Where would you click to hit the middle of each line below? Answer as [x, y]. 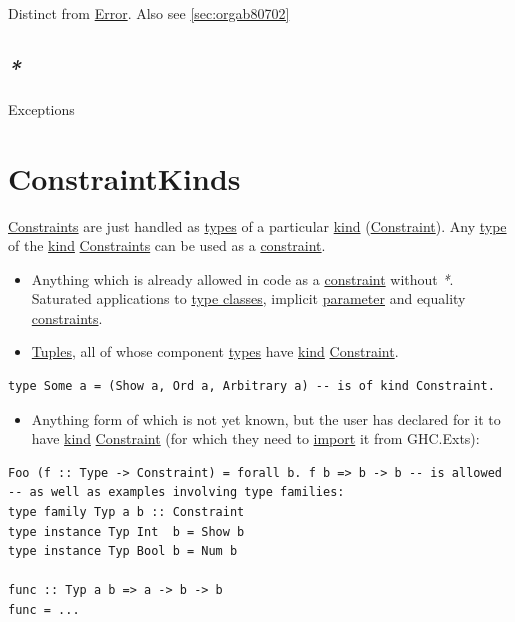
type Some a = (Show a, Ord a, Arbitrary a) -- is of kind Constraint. [251, 386]
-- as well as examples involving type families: [176, 492]
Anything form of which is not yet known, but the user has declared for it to [266, 418]
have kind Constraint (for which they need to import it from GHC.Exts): [255, 438]
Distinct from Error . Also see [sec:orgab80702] [149, 13]
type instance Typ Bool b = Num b [123, 551]
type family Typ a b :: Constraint [126, 512]
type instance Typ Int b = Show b [126, 531]
